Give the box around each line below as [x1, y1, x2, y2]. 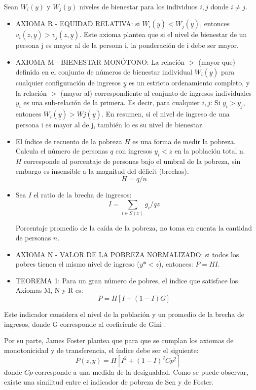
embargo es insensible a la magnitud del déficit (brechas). [15, 165, 189, 176]
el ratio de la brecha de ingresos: [34, 190, 132, 200]
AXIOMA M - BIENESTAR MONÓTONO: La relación [15, 57, 185, 67]
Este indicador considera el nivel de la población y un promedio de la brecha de [4, 309, 245, 319]
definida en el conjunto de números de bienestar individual [15, 66, 192, 77]
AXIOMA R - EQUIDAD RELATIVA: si [15, 18, 140, 29]
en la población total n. [174, 146, 245, 156]
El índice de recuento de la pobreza [15, 136, 122, 146]
